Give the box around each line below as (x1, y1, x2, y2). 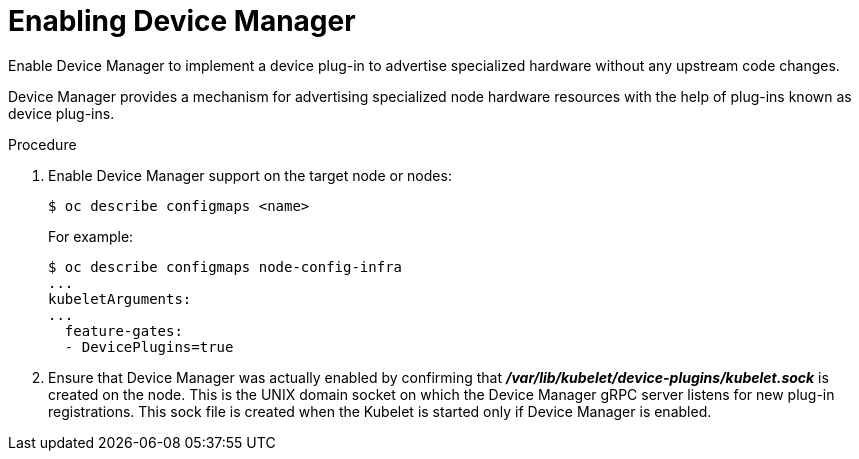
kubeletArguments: (48, 290, 192, 307)
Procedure (8, 135, 77, 153)
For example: (48, 227, 134, 245)
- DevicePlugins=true (64, 338, 234, 355)
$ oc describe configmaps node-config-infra (48, 258, 403, 275)
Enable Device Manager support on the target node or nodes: (48, 166, 452, 184)
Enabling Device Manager (8, 4, 356, 38)
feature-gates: (64, 322, 183, 339)
